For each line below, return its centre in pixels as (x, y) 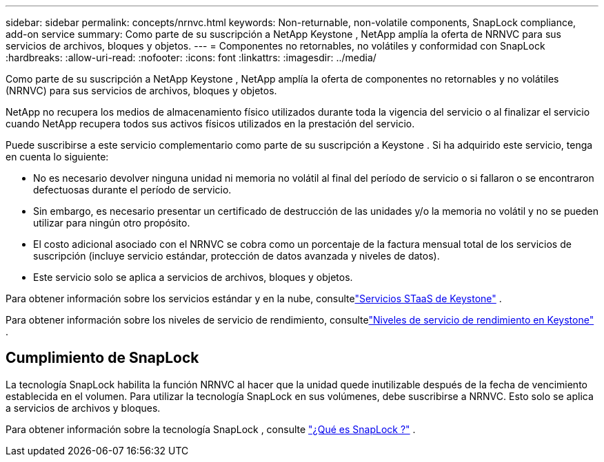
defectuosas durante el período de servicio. (132, 190)
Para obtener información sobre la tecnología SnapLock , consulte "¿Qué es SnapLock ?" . (211, 429)
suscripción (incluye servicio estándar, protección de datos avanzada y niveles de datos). (236, 256)
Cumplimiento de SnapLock (102, 358)
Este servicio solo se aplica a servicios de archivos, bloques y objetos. (193, 277)
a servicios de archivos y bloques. (83, 408)
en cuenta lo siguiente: (57, 157)
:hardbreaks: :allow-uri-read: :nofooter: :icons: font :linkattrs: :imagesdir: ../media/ (191, 57)
